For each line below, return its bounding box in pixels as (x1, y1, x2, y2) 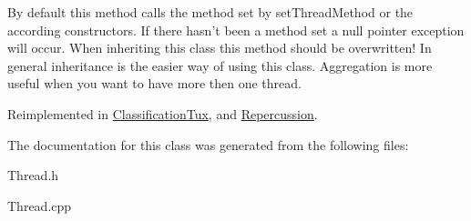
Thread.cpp (7, 196, 72, 215)
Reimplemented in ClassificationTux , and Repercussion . (7, 104, 318, 123)
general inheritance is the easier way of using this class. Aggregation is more (7, 55, 433, 75)
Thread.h (7, 166, 59, 185)
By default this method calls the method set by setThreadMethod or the (7, 3, 414, 21)
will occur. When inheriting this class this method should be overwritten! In (7, 38, 432, 57)
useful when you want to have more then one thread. (7, 74, 302, 93)
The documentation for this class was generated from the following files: (7, 135, 409, 154)
